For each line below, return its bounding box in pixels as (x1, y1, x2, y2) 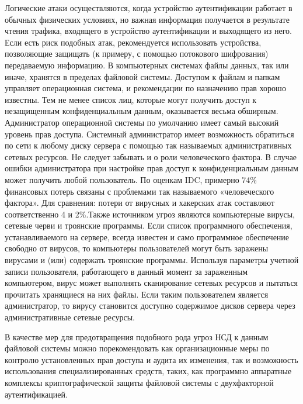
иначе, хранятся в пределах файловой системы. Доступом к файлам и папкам (5, 70, 280, 82)
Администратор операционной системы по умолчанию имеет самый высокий (5, 116, 279, 128)
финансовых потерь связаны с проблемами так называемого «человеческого (5, 185, 274, 197)
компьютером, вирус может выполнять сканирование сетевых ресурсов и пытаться (5, 277, 298, 289)
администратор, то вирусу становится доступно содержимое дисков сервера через (5, 299, 295, 312)
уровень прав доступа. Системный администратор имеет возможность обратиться (5, 127, 294, 140)
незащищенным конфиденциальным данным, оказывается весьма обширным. (5, 105, 278, 117)
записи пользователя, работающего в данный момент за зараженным (5, 265, 248, 277)
